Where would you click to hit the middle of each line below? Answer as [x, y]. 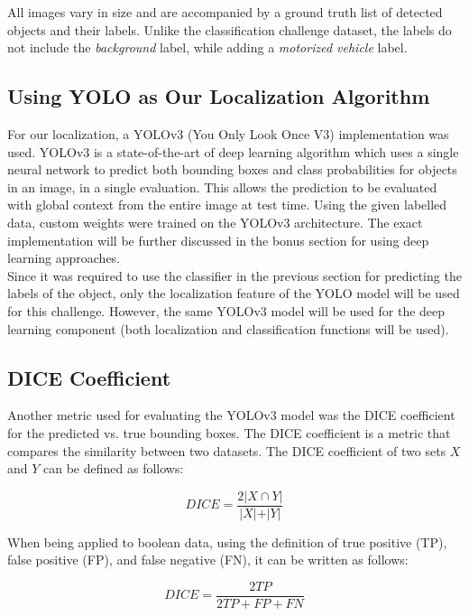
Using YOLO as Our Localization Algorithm [219, 96]
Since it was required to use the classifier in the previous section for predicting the [234, 275]
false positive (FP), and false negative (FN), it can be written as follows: [208, 560]
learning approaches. [64, 258]
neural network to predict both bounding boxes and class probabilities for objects [232, 169]
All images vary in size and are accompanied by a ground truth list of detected [225, 12]
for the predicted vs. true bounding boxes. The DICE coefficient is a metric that [229, 432]
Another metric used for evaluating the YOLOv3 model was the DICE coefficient [231, 415]
